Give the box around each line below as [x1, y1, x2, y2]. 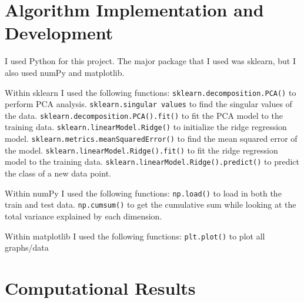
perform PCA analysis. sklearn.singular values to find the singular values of [5, 98, 292, 110]
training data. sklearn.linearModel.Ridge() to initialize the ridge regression [5, 121, 287, 133]
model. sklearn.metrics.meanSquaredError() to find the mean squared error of [5, 132, 298, 145]
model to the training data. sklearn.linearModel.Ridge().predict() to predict [5, 155, 300, 168]
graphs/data [5, 241, 49, 254]
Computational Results [5, 276, 196, 300]
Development [5, 21, 113, 45]
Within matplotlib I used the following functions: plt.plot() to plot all [5, 229, 265, 242]
